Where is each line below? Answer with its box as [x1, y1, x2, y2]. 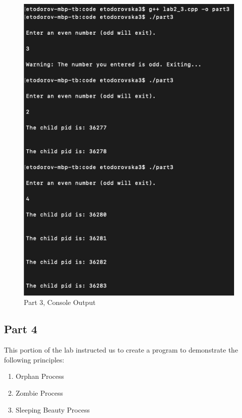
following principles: [4, 354, 64, 364]
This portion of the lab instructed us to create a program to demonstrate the [4, 345, 238, 355]
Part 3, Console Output [24, 297, 96, 307]
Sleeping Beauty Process [15, 404, 90, 415]
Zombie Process [15, 387, 63, 398]
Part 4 [4, 321, 38, 337]
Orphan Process [15, 371, 64, 381]
